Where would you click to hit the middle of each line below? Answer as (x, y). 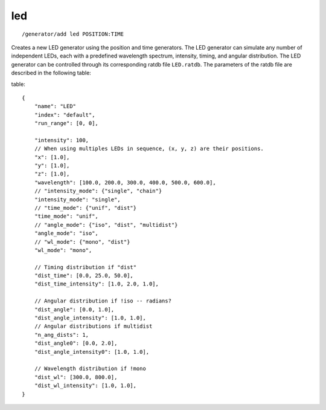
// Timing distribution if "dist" (85, 267)
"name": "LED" (55, 106)
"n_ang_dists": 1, (62, 335)
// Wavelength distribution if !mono (90, 369)
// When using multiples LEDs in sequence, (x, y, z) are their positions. (149, 149)
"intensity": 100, (62, 140)
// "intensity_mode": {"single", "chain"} (98, 191)
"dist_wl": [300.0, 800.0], (76, 377)
